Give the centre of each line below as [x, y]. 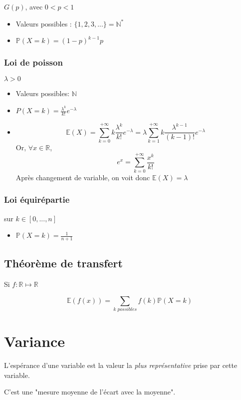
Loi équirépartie [37, 199]
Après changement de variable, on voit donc [83, 177]
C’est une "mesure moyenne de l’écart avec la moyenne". [90, 392]
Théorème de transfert [63, 263]
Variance [35, 341]
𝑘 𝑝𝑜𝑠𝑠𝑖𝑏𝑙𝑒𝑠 [125, 310]
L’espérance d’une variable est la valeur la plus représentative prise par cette [121, 365]
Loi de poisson [33, 62]
